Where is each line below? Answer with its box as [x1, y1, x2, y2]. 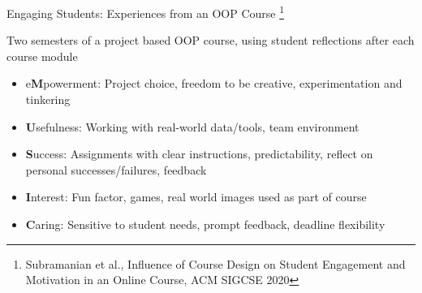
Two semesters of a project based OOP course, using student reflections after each [6, 32, 415, 49]
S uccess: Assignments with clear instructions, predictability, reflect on [25, 145, 373, 162]
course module [6, 47, 78, 64]
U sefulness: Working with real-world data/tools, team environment [25, 118, 360, 135]
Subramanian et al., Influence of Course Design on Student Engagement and [25, 255, 406, 272]
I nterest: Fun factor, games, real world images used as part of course [25, 188, 367, 205]
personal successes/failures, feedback [25, 161, 207, 178]
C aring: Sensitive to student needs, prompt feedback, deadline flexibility [25, 216, 385, 232]
